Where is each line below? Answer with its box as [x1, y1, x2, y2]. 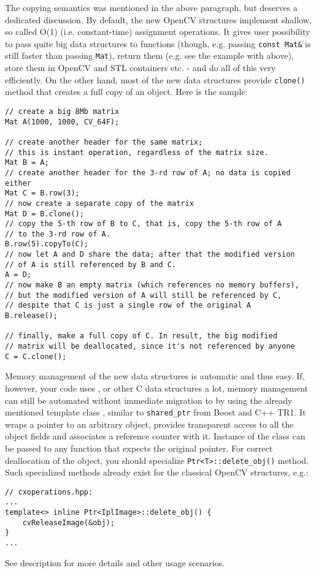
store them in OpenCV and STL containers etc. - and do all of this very [5, 61, 276, 74]
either [5, 178, 31, 188]
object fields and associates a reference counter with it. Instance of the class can [5, 430, 306, 442]
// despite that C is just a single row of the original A [5, 301, 251, 310]
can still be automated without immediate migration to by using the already [5, 393, 293, 406]
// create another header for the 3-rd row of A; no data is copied [5, 168, 291, 177]
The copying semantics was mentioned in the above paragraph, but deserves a [5, 1, 298, 13]
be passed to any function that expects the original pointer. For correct [5, 441, 273, 454]
